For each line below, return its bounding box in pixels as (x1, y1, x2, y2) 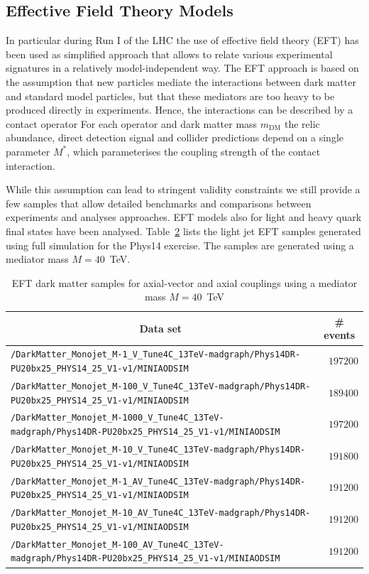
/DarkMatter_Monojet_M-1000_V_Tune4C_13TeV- (11, 413, 224, 423)
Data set (139, 320, 182, 335)
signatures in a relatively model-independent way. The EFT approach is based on (6, 60, 359, 75)
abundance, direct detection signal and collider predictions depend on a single (6, 130, 343, 145)
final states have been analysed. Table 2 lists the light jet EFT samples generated (6, 223, 361, 238)
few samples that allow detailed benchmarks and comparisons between (6, 195, 312, 210)
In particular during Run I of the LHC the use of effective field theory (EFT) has (6, 33, 359, 48)
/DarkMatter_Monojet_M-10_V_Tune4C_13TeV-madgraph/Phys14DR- (11, 445, 306, 455)
